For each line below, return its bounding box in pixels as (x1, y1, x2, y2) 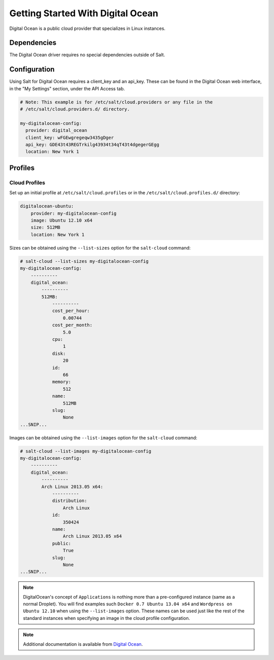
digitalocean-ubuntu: (20, 203, 74, 209)
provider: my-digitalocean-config (30, 211, 117, 216)
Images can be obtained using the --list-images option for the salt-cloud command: (9, 434, 197, 441)
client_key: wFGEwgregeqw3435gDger (25, 134, 114, 141)
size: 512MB (30, 225, 61, 230)
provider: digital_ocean (25, 127, 87, 133)
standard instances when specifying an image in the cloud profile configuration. (23, 615, 190, 621)
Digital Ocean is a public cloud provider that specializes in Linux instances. (9, 25, 166, 31)
